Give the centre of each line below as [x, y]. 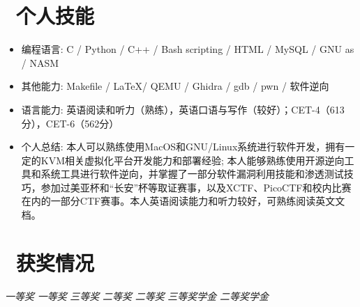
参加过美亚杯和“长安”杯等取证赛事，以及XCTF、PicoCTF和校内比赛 [196, 187]
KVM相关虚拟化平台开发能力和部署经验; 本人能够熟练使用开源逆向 [193, 160]
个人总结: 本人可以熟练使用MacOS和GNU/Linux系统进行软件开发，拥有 [183, 147]
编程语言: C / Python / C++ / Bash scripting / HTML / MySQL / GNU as [188, 49]
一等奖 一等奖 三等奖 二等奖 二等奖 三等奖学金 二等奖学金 [137, 296]
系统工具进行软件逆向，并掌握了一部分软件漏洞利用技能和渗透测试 [192, 174]
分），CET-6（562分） [70, 123]
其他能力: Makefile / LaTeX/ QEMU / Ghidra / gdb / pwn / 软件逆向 [175, 86]
